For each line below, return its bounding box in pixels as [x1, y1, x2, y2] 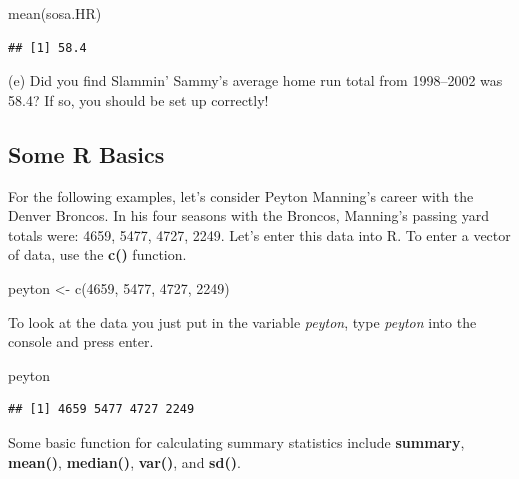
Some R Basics [8, 138, 165, 169]
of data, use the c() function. [8, 244, 187, 265]
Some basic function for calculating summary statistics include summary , [8, 431, 465, 452]
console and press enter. [8, 331, 154, 352]
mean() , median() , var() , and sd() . [8, 451, 241, 472]
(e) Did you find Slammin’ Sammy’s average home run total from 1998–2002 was [8, 70, 503, 91]
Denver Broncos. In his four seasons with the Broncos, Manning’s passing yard [8, 205, 489, 226]
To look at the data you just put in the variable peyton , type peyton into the [8, 311, 477, 332]
